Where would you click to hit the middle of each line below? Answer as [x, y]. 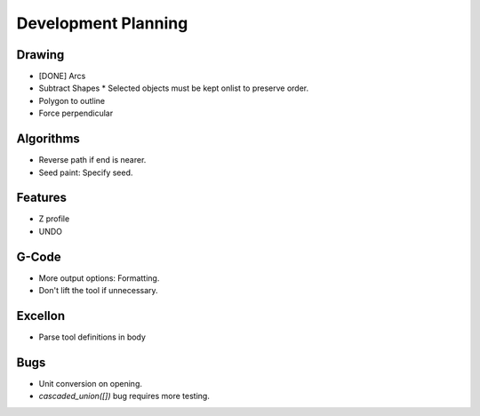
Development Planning [102, 23]
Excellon [41, 316]
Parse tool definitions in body [92, 337]
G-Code [39, 256]
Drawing [40, 55]
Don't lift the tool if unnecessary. [99, 291]
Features [41, 198]
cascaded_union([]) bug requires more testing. [124, 396]
